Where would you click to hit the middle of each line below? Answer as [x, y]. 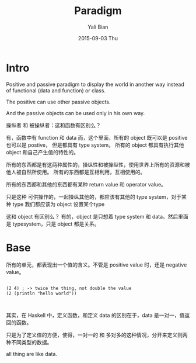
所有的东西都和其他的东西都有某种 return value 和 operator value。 [86, 184]
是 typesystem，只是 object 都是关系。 [53, 224]
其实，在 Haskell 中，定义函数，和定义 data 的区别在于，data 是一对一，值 [95, 315]
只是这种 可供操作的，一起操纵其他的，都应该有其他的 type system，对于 [94, 196]
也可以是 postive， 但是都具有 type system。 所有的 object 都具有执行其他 [95, 145]
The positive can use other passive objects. [58, 102]
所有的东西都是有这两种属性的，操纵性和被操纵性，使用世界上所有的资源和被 [98, 164]
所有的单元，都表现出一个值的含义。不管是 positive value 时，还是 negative [97, 265]
